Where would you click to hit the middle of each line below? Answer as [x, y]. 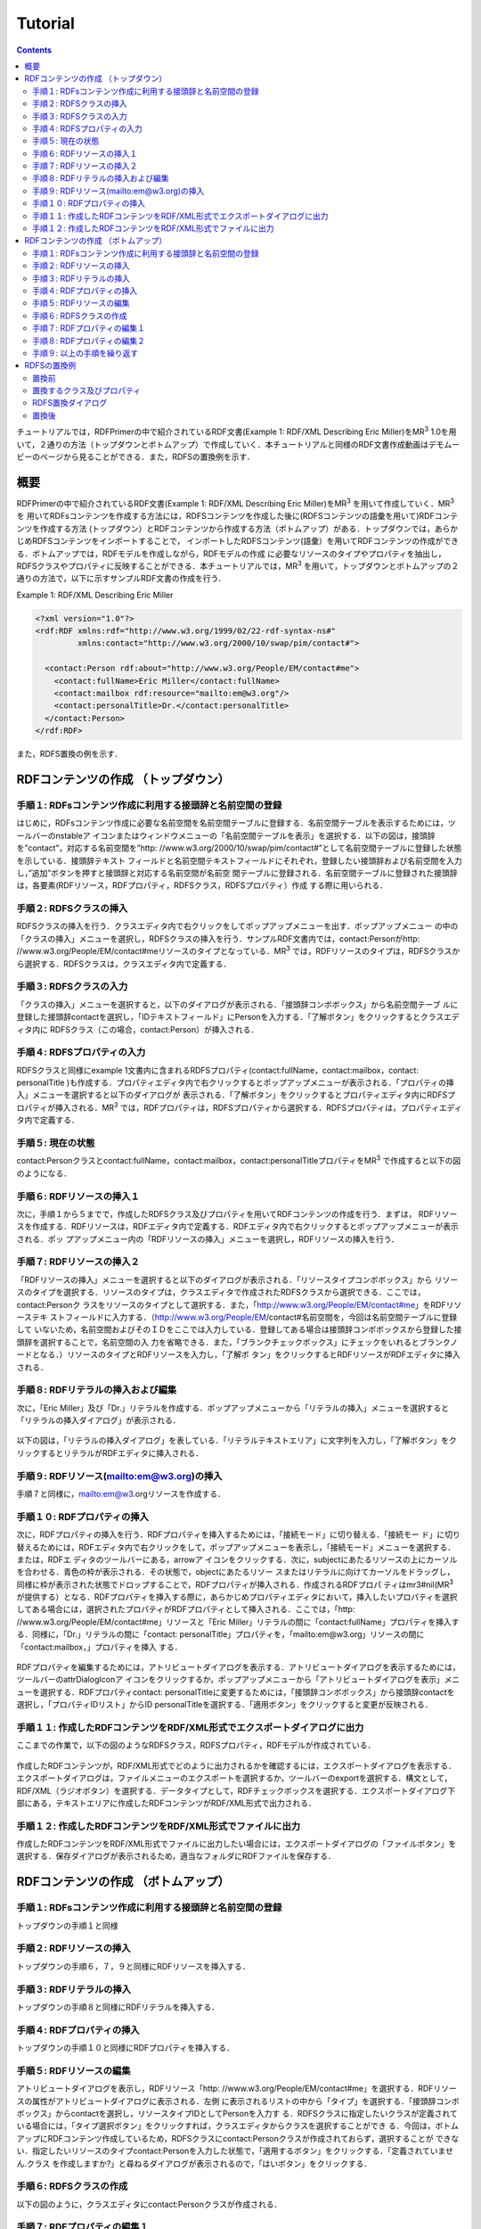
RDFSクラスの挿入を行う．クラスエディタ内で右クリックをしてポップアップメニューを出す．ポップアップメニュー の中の [237, 926]
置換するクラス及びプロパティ [87, 391]
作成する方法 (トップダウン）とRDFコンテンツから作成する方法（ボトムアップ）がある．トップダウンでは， [237, 528]
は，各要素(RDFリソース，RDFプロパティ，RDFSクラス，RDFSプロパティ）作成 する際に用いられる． [202, 885]
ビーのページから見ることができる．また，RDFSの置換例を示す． [135, 457]
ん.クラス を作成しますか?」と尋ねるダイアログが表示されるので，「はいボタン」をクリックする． [194, 2163]
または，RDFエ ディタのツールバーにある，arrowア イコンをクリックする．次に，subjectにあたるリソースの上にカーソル [237, 1559]
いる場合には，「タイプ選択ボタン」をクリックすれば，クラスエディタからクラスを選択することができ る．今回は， [226, 2126]
